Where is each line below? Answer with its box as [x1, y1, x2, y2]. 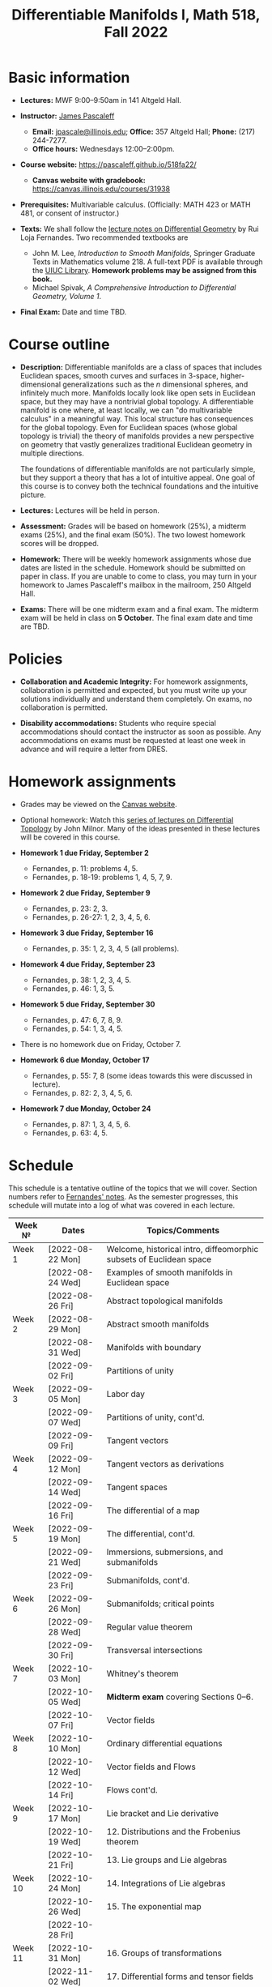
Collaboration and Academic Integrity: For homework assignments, [19, 677, 249, 686]
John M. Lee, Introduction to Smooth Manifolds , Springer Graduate [32, 248, 256, 258]
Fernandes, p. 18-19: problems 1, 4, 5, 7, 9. [32, 872, 172, 882]
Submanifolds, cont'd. [106, 1575, 190, 1586]
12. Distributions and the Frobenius [106, 1826, 241, 1837]
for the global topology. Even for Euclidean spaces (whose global [19, 422, 238, 432]
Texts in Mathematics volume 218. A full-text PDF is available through [32, 257, 263, 267]
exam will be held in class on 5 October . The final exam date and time [19, 613, 253, 622]
